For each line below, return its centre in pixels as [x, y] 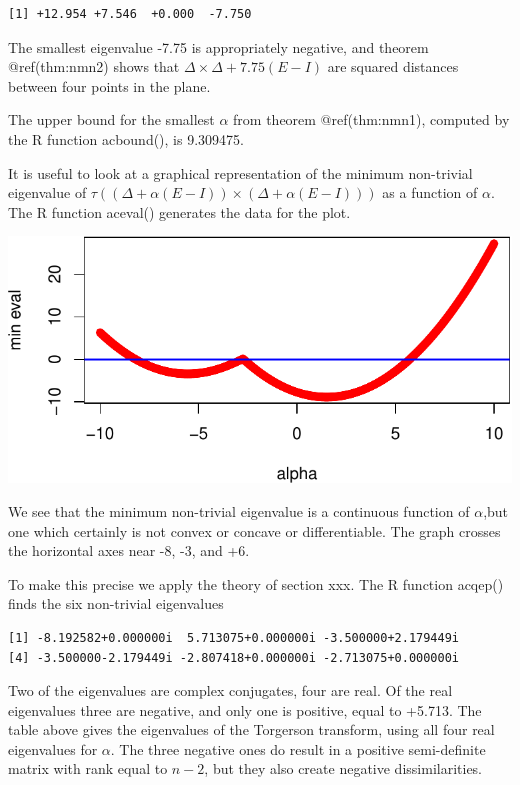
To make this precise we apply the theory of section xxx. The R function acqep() [256, 583]
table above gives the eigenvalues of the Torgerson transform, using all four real [251, 729]
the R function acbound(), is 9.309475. [126, 138]
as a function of [430, 192]
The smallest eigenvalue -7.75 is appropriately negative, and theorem [218, 46]
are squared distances [393, 66]
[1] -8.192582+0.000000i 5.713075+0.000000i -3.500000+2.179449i [234, 637]
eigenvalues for [53, 748]
